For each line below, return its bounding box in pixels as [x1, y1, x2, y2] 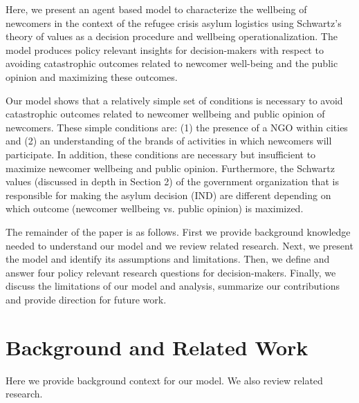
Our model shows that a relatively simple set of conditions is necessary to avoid [6, 93, 343, 107]
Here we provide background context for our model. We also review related [6, 373, 323, 387]
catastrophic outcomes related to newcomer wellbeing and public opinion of [6, 106, 325, 121]
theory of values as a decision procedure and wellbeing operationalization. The [6, 29, 338, 44]
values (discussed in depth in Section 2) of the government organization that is [6, 174, 339, 189]
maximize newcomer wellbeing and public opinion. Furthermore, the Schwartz [6, 160, 335, 175]
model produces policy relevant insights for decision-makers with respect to [6, 42, 324, 57]
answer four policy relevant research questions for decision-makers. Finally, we [6, 265, 336, 279]
